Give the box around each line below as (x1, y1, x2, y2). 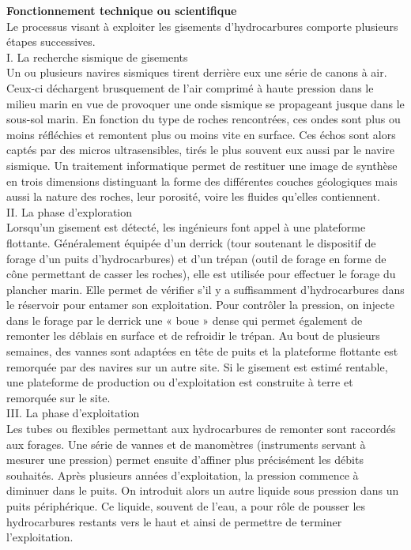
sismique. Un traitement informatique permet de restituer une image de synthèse (6, 156, 398, 173)
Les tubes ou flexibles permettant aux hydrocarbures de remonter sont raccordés (6, 420, 396, 437)
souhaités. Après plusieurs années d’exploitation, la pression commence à (6, 466, 359, 483)
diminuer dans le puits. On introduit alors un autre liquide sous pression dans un (6, 482, 399, 499)
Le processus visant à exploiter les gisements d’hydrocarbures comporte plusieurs (6, 17, 398, 34)
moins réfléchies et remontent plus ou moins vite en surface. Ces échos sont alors (6, 126, 396, 142)
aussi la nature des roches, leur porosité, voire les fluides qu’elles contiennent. (6, 188, 380, 205)
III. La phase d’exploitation (6, 405, 140, 421)
